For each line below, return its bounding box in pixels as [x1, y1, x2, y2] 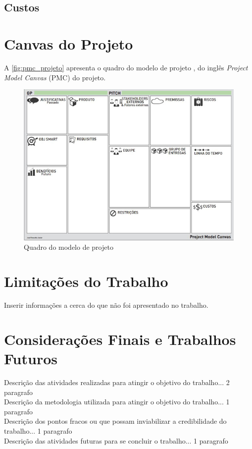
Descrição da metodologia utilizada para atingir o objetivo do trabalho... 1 [4, 396, 230, 407]
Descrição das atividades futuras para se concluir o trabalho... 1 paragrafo [4, 435, 228, 446]
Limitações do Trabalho [4, 271, 168, 291]
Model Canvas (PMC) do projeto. [4, 72, 106, 82]
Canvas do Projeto [4, 33, 133, 54]
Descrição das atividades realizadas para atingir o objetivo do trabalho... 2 [4, 377, 230, 388]
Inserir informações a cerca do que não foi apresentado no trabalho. [4, 300, 208, 310]
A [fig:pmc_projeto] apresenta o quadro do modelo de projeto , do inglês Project [4, 62, 248, 72]
